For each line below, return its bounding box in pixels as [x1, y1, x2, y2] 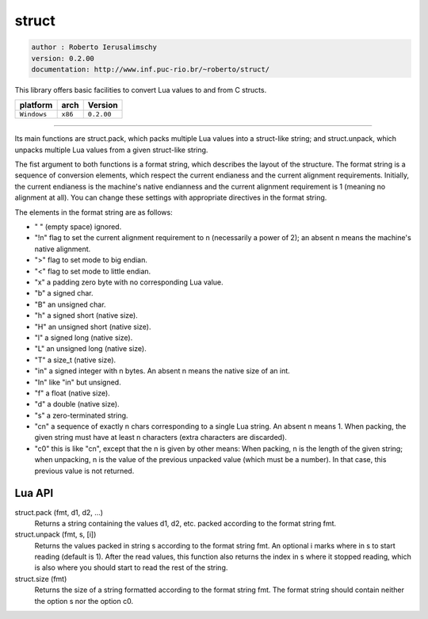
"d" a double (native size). [34, 399, 120, 409]
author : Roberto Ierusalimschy [31, 43, 158, 52]
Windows [19, 110, 48, 119]
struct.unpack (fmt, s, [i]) [14, 529, 97, 539]
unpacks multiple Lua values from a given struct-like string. [14, 145, 208, 155]
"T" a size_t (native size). [34, 355, 117, 365]
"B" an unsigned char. [34, 300, 106, 309]
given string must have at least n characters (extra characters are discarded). [34, 433, 287, 442]
